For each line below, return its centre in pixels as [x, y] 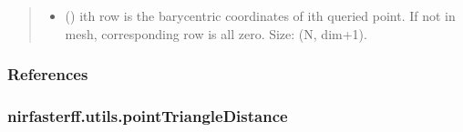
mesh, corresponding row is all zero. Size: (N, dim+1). [216, 33]
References [48, 74]
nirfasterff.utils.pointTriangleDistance [148, 115]
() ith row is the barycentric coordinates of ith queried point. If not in [260, 15]
